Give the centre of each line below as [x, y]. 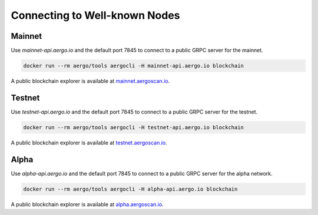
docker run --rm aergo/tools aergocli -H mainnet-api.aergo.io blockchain [134, 66]
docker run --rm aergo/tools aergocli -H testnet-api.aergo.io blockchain [134, 127]
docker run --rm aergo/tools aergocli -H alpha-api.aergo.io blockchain [130, 189]
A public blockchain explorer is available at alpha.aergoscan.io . [87, 204]
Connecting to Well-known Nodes [95, 15]
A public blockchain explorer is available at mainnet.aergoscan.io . [90, 81]
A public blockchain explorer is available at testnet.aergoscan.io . [89, 142]
